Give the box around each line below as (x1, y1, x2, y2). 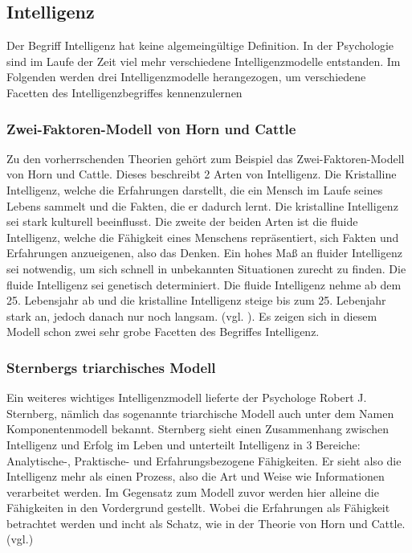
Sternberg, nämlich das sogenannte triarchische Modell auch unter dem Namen (6, 404, 394, 421)
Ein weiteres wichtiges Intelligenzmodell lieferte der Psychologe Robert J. (6, 389, 367, 406)
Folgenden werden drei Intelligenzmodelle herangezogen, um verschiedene (6, 68, 366, 85)
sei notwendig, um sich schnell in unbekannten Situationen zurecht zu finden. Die (6, 260, 406, 276)
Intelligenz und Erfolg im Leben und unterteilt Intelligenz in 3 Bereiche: (6, 436, 361, 453)
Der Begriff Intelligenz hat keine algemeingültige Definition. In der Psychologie (6, 37, 394, 54)
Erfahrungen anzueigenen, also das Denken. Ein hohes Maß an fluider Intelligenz (6, 244, 402, 261)
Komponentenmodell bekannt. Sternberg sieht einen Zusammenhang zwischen (6, 420, 389, 437)
